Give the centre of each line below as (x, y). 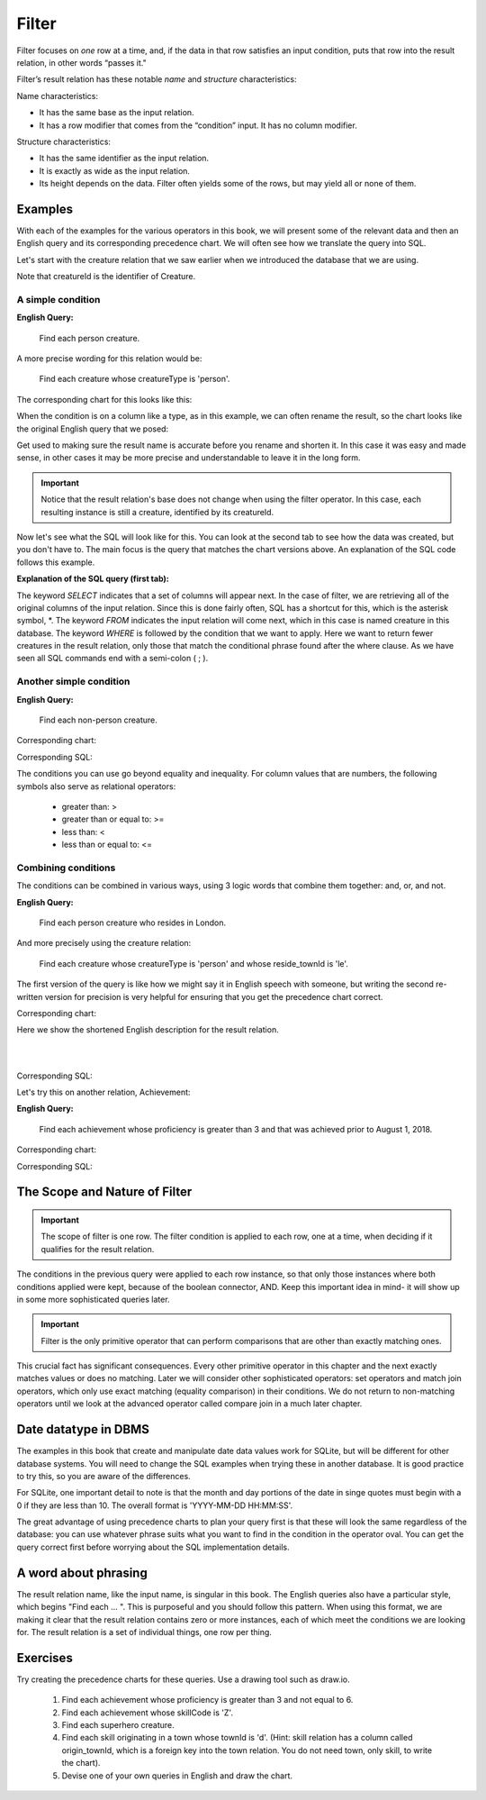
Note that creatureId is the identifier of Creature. (106, 277)
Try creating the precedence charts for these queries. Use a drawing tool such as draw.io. (183, 1679)
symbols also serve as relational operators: (96, 786)
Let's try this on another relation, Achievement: (103, 1092)
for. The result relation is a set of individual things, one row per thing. (144, 1632)
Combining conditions (66, 868)
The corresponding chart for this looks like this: (104, 399)
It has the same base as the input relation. (117, 113)
